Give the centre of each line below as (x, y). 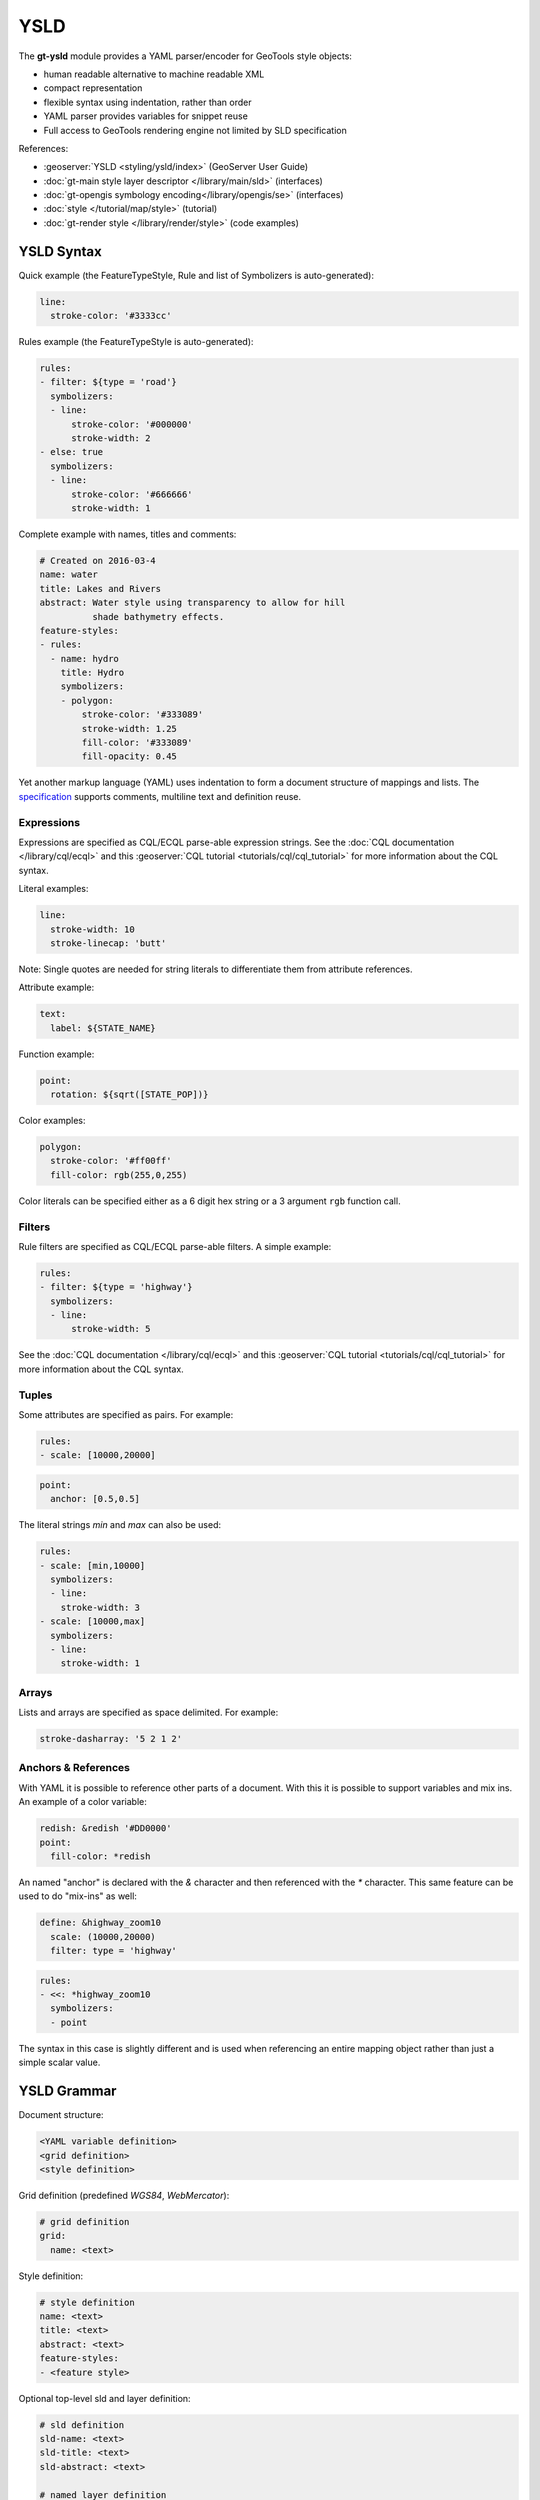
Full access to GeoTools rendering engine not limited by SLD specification (195, 130)
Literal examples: (53, 889)
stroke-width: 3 (100, 1607)
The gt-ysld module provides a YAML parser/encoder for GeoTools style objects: (185, 56)
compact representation (93, 88)
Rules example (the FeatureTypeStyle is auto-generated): (136, 342)
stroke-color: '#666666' (132, 494)
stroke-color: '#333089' (142, 714)
